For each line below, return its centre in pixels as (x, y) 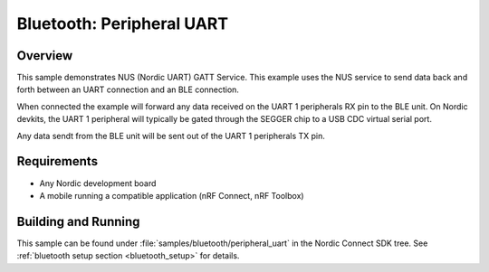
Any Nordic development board (98, 183)
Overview (45, 56)
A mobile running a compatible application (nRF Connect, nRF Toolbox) (172, 195)
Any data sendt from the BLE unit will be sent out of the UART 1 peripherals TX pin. (171, 136)
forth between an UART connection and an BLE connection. (128, 89)
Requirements (58, 161)
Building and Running (78, 221)
